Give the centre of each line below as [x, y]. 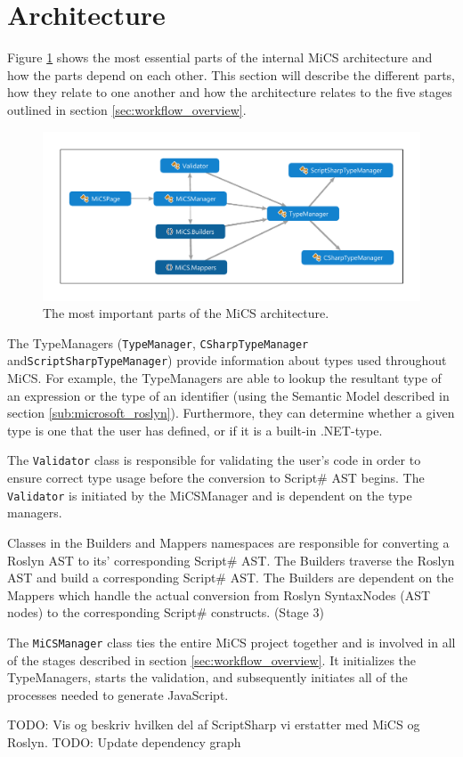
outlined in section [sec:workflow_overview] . [127, 109]
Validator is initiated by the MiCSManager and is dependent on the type [210, 495]
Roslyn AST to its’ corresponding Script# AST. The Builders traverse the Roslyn [231, 560]
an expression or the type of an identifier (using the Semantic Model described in [228, 395]
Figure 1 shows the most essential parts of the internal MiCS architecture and [220, 57]
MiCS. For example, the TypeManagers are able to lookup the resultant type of [224, 378]
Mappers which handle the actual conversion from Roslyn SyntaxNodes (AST [219, 594]
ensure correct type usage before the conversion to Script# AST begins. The [216, 478]
